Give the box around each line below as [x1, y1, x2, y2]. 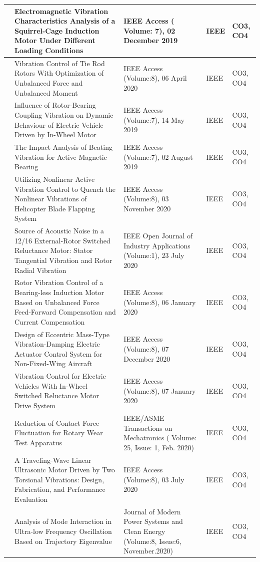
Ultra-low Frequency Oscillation [14, 525, 112, 536]
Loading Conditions [14, 45, 83, 55]
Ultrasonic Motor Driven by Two [14, 464, 115, 475]
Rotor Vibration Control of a [14, 277, 103, 288]
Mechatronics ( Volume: [123, 432, 196, 443]
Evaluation [14, 493, 47, 504]
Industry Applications [123, 240, 190, 250]
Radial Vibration [14, 264, 66, 275]
